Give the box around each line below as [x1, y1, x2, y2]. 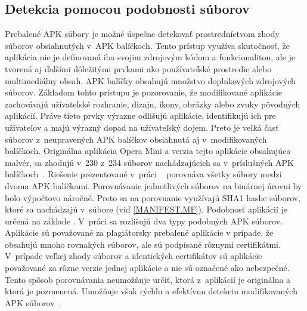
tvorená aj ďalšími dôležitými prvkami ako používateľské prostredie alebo [5, 62, 272, 75]
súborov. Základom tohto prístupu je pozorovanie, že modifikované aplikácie [5, 86, 283, 98]
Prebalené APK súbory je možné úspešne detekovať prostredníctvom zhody [5, 27, 280, 40]
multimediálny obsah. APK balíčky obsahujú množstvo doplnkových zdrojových [5, 74, 296, 87]
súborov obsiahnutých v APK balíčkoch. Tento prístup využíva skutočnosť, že [5, 39, 290, 51]
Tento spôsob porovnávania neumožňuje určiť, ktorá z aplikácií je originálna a [5, 273, 291, 285]
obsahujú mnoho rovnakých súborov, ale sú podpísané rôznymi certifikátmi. [5, 238, 281, 250]
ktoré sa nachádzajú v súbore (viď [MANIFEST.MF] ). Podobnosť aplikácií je [5, 203, 288, 215]
